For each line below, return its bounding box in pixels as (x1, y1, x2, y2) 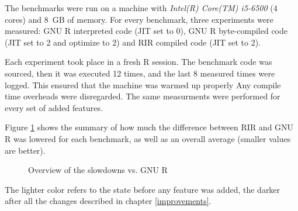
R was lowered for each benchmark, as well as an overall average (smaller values (5, 132, 291, 144)
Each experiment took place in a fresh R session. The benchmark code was (5, 56, 272, 68)
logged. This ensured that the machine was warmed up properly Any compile (5, 78, 281, 91)
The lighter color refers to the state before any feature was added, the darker (5, 183, 280, 195)
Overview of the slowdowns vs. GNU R (28, 164, 168, 176)
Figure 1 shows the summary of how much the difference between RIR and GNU (5, 121, 294, 133)
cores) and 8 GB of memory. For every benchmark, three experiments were (5, 13, 273, 25)
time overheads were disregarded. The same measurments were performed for (5, 90, 280, 102)
